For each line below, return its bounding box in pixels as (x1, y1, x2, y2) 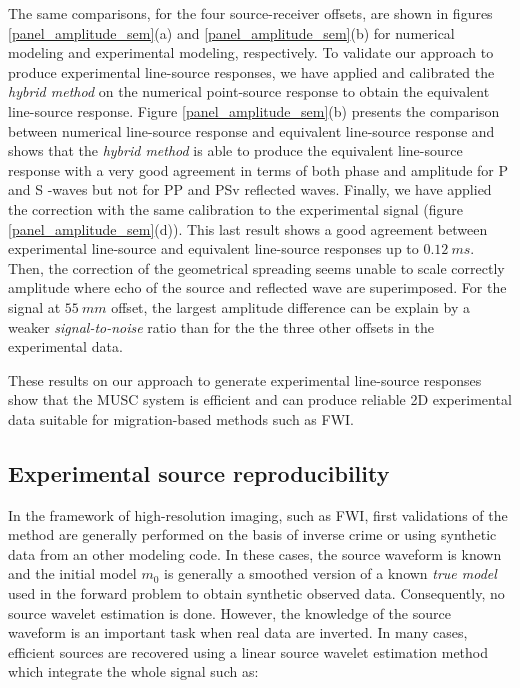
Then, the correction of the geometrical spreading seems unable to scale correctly (8, 257, 505, 278)
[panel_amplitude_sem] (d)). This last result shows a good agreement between (8, 218, 488, 239)
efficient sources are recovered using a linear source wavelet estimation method (8, 641, 489, 662)
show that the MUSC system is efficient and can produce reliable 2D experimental (8, 389, 512, 410)
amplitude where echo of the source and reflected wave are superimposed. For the (8, 277, 507, 298)
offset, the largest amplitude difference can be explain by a (111, 296, 470, 317)
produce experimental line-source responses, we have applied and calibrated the (8, 61, 495, 82)
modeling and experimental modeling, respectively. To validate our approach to (8, 42, 494, 63)
